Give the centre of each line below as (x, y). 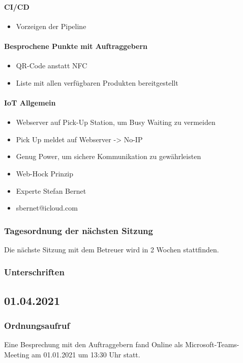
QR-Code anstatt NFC (52, 66)
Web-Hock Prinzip (45, 173)
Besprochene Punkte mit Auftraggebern (76, 46)
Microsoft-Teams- (212, 344)
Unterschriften (34, 272)
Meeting (17, 354)
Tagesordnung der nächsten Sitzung (79, 230)
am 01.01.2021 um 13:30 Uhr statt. (86, 354)
